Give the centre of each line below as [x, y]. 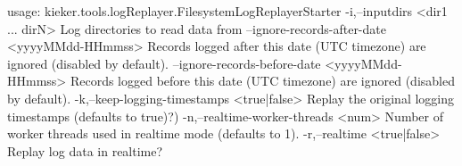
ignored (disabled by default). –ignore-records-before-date [164, 63]
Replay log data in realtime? [85, 150]
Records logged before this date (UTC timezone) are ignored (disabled [262, 81]
